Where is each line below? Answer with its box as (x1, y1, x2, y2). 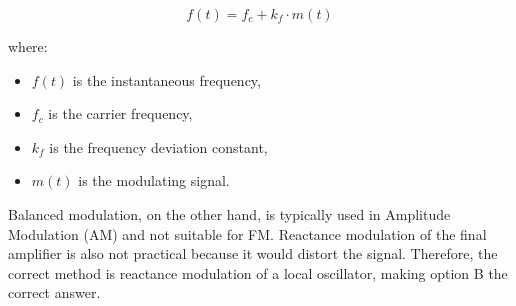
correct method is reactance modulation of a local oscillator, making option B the (8, 262, 508, 283)
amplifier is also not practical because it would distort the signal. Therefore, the (8, 243, 498, 264)
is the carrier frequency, (48, 103, 193, 124)
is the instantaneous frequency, (72, 69, 261, 90)
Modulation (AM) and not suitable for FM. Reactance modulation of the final (8, 223, 487, 244)
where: (8, 36, 48, 56)
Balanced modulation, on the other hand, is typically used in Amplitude (8, 203, 451, 224)
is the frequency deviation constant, (49, 136, 268, 157)
